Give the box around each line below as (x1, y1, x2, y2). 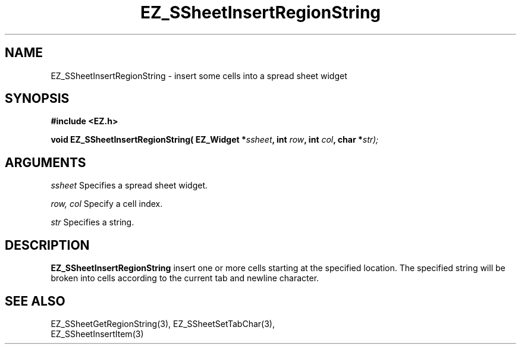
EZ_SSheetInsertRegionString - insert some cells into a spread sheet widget (51, 70, 347, 81)
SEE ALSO (5, 293, 65, 309)
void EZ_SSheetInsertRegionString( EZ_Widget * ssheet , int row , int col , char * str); (51, 134, 379, 145)
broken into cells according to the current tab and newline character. (51, 273, 319, 284)
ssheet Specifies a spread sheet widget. (51, 180, 208, 191)
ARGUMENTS (5, 155, 86, 170)
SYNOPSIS (5, 91, 70, 106)
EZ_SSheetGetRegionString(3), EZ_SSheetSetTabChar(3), (51, 318, 275, 329)
